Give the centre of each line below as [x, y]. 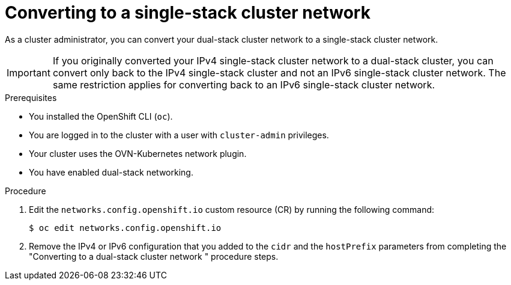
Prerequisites [31, 97]
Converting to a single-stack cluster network [188, 13]
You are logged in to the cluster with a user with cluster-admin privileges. [179, 135]
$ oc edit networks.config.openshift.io [125, 228]
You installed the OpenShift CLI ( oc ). [101, 116]
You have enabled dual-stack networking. [111, 172]
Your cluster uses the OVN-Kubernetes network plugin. [138, 153]
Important [29, 72]
